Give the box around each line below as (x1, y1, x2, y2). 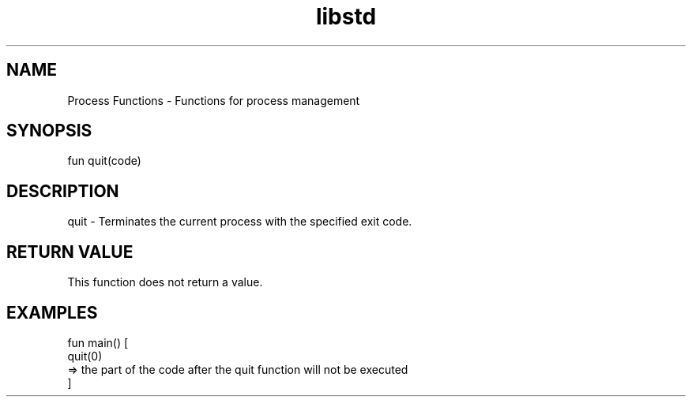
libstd (315, 3, 377, 30)
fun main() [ (67, 335, 129, 349)
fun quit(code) (67, 154, 141, 168)
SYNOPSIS (6, 121, 92, 141)
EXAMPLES (6, 302, 98, 323)
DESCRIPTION (6, 181, 119, 201)
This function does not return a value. (67, 275, 263, 289)
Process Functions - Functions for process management (67, 93, 360, 107)
